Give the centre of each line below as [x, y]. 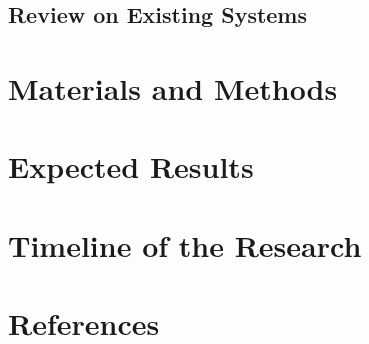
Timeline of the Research [185, 244]
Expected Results [131, 166]
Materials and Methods [173, 87]
